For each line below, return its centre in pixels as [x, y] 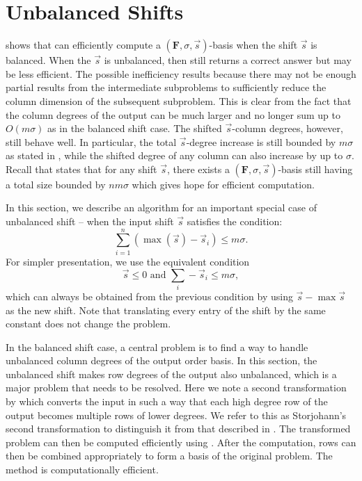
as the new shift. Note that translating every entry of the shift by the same [166, 310]
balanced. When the [48, 60]
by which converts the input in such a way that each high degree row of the [167, 401]
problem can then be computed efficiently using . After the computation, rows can [181, 442]
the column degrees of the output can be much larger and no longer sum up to [173, 114]
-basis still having [315, 169]
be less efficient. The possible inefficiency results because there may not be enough [181, 73]
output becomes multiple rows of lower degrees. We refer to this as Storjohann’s [176, 415]
